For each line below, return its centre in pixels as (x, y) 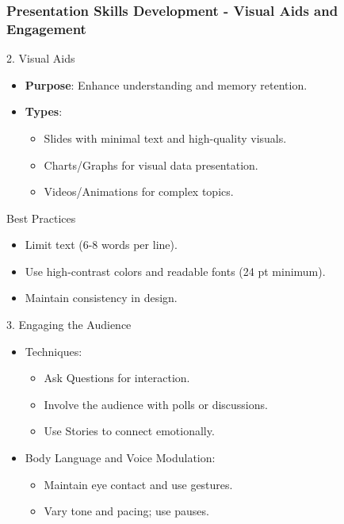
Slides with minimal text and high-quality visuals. (165, 138)
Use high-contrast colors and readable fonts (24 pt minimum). (175, 271)
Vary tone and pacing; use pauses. (126, 511)
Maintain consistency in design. (101, 298)
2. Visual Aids (41, 58)
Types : (44, 111)
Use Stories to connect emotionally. (129, 431)
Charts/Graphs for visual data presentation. (151, 164)
